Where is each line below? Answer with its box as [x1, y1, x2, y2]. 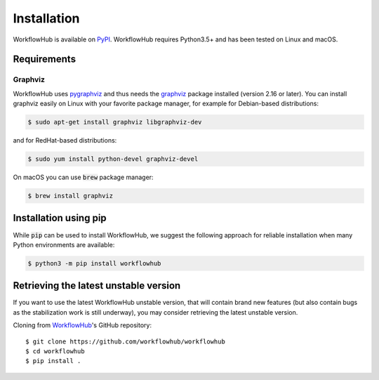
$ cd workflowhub [25, 347, 85, 355]
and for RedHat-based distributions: [13, 136, 117, 145]
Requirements [13, 53, 77, 65]
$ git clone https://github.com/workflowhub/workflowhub [25, 337, 226, 346]
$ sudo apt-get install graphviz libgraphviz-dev [27, 118, 202, 126]
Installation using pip [13, 212, 107, 224]
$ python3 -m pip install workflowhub [27, 259, 161, 267]
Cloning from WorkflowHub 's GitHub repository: [13, 321, 152, 329]
